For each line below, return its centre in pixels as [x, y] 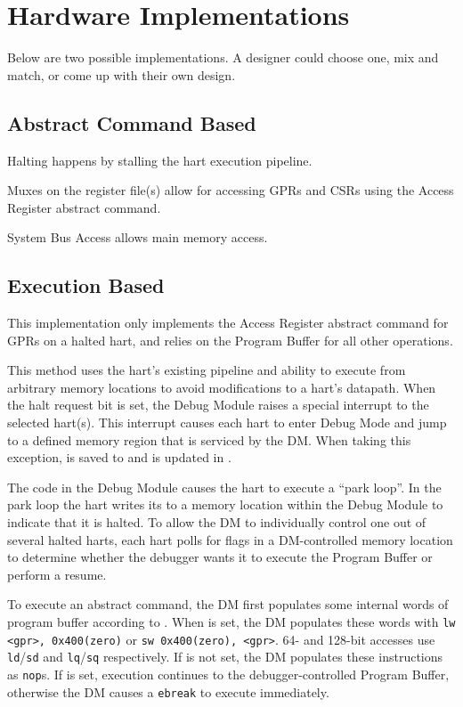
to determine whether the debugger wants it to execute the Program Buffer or [220, 557]
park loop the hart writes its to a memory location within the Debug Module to [225, 504]
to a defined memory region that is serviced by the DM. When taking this [209, 439]
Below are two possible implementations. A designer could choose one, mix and [223, 57]
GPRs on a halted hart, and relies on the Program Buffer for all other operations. [230, 340]
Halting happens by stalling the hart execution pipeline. [160, 160]
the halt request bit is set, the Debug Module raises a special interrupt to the [218, 405]
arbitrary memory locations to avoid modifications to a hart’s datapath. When [222, 387]
